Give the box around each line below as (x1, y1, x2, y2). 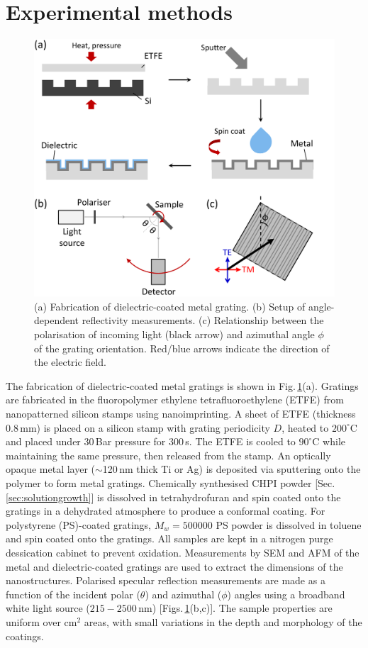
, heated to (281, 420, 329, 435)
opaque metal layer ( (6, 462, 96, 476)
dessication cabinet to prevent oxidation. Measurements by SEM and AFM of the (6, 544, 359, 559)
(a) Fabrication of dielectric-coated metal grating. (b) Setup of (34, 298, 306, 313)
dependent (34, 313, 79, 328)
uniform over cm (6, 614, 77, 629)
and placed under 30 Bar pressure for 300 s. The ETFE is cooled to (6, 434, 296, 449)
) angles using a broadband (227, 586, 345, 601)
